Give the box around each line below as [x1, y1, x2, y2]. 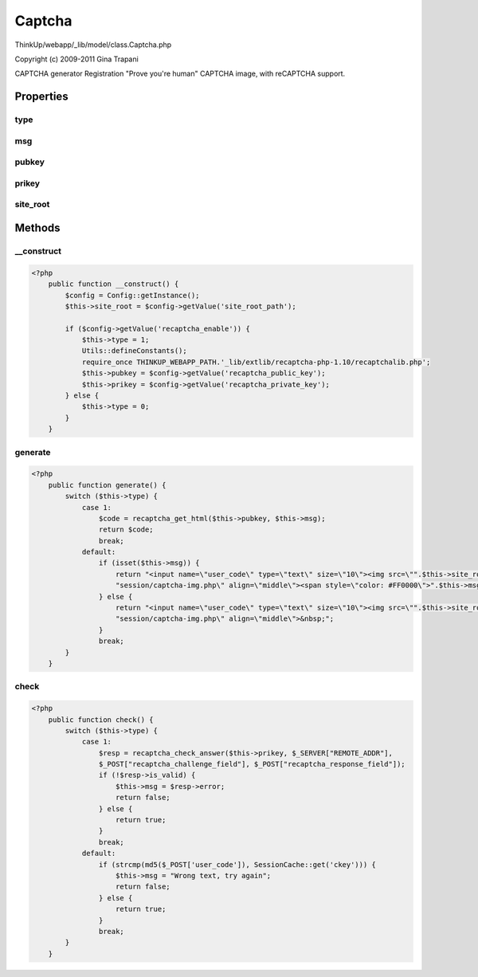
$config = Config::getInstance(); [65, 291, 200, 300]
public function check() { [48, 715, 155, 724]
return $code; [98, 525, 155, 534]
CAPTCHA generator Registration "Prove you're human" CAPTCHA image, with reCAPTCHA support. [14, 69, 346, 79]
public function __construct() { [48, 280, 179, 288]
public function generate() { [48, 481, 167, 489]
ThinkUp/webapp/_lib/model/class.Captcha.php [14, 40, 172, 49]
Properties [14, 90, 69, 104]
